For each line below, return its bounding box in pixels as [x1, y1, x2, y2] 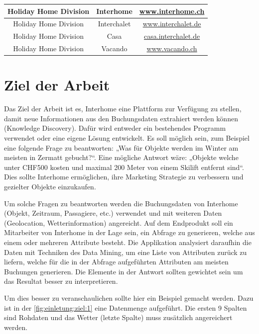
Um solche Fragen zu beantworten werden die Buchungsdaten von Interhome [4, 198, 238, 208]
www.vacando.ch [146, 43, 197, 54]
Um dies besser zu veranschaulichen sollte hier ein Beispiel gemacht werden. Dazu [4, 292, 254, 303]
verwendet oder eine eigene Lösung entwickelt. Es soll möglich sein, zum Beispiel [4, 133, 250, 143]
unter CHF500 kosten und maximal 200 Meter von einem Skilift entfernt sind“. [4, 162, 244, 172]
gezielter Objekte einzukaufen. [4, 181, 96, 191]
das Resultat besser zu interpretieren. [4, 276, 118, 286]
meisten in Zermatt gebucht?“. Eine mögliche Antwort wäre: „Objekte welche [4, 152, 239, 163]
